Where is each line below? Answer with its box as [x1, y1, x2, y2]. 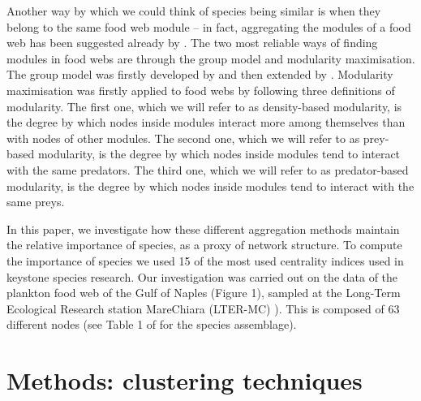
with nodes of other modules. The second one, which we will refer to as [6, 129, 360, 146]
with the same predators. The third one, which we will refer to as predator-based [6, 161, 409, 178]
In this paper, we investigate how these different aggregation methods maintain [6, 220, 400, 237]
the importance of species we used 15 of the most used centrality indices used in [6, 252, 404, 269]
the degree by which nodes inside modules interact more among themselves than [6, 114, 406, 131]
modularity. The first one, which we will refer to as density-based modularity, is [6, 97, 402, 114]
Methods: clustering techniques [6, 364, 363, 397]
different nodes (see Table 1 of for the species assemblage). [6, 316, 297, 333]
